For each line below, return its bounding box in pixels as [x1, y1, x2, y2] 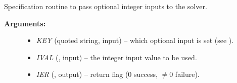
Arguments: [4, 18, 46, 28]
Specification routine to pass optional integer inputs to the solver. [4, 1, 207, 11]
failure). [175, 69, 200, 79]
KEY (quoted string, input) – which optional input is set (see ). [36, 35, 234, 46]
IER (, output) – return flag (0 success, [36, 69, 158, 79]
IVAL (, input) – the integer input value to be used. [36, 52, 197, 62]
